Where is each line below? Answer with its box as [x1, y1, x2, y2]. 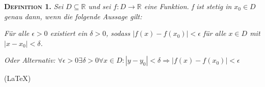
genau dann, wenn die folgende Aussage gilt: [4, 11, 142, 21]
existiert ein [50, 28, 88, 38]
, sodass [105, 28, 130, 38]
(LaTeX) [4, 73, 31, 83]
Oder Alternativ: [4, 55, 56, 65]
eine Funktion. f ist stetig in [144, 1, 232, 11]
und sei [88, 1, 111, 11]
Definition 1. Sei [4, 1, 64, 11]
